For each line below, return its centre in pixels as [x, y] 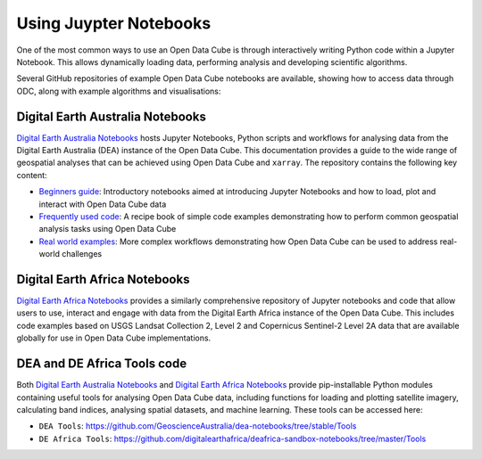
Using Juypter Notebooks [114, 23]
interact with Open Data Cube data [103, 204]
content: [32, 175]
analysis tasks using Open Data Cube [108, 229]
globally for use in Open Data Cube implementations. [114, 338]
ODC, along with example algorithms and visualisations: [119, 91]
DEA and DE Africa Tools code [102, 364]
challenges [82, 254]
